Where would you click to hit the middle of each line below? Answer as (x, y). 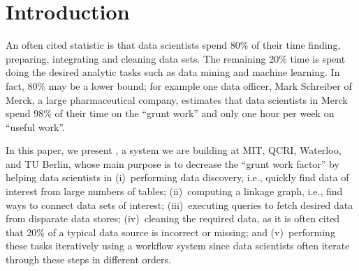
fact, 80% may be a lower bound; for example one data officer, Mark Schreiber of (179, 85)
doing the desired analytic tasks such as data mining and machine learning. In (173, 72)
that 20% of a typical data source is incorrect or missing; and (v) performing (170, 232)
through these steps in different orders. (88, 260)
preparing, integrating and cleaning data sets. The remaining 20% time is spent (176, 58)
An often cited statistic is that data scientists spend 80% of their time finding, (173, 45)
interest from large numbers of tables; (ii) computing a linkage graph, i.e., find (174, 191)
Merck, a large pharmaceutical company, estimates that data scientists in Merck (177, 99)
